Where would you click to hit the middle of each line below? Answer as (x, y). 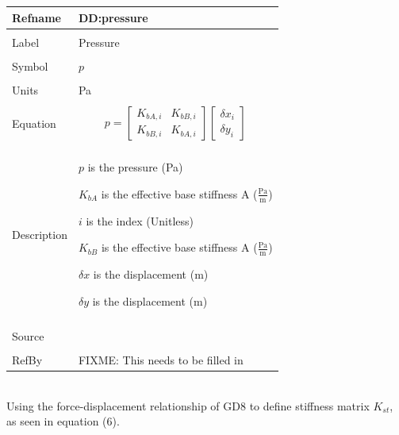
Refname (36, 17)
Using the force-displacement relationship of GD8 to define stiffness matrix (188, 405)
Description (40, 234)
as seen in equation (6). (63, 421)
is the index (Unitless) (140, 220)
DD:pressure (113, 17)
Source (28, 335)
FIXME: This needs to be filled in (161, 360)
